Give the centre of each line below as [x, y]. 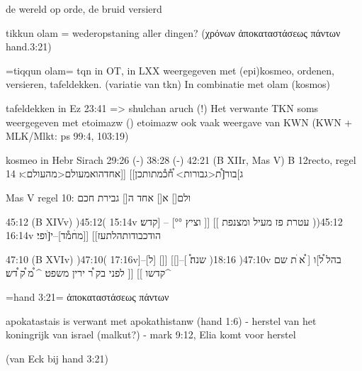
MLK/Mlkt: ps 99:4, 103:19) [67, 136]
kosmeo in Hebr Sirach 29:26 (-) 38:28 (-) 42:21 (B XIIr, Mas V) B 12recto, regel [181, 159]
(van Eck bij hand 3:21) [57, 358]
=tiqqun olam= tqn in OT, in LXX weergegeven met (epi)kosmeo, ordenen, [170, 70]
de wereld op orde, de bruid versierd [84, 9]
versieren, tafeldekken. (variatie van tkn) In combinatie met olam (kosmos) [168, 84]
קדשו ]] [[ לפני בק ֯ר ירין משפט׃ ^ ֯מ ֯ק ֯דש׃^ [88, 273]
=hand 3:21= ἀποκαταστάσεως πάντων [87, 296]
